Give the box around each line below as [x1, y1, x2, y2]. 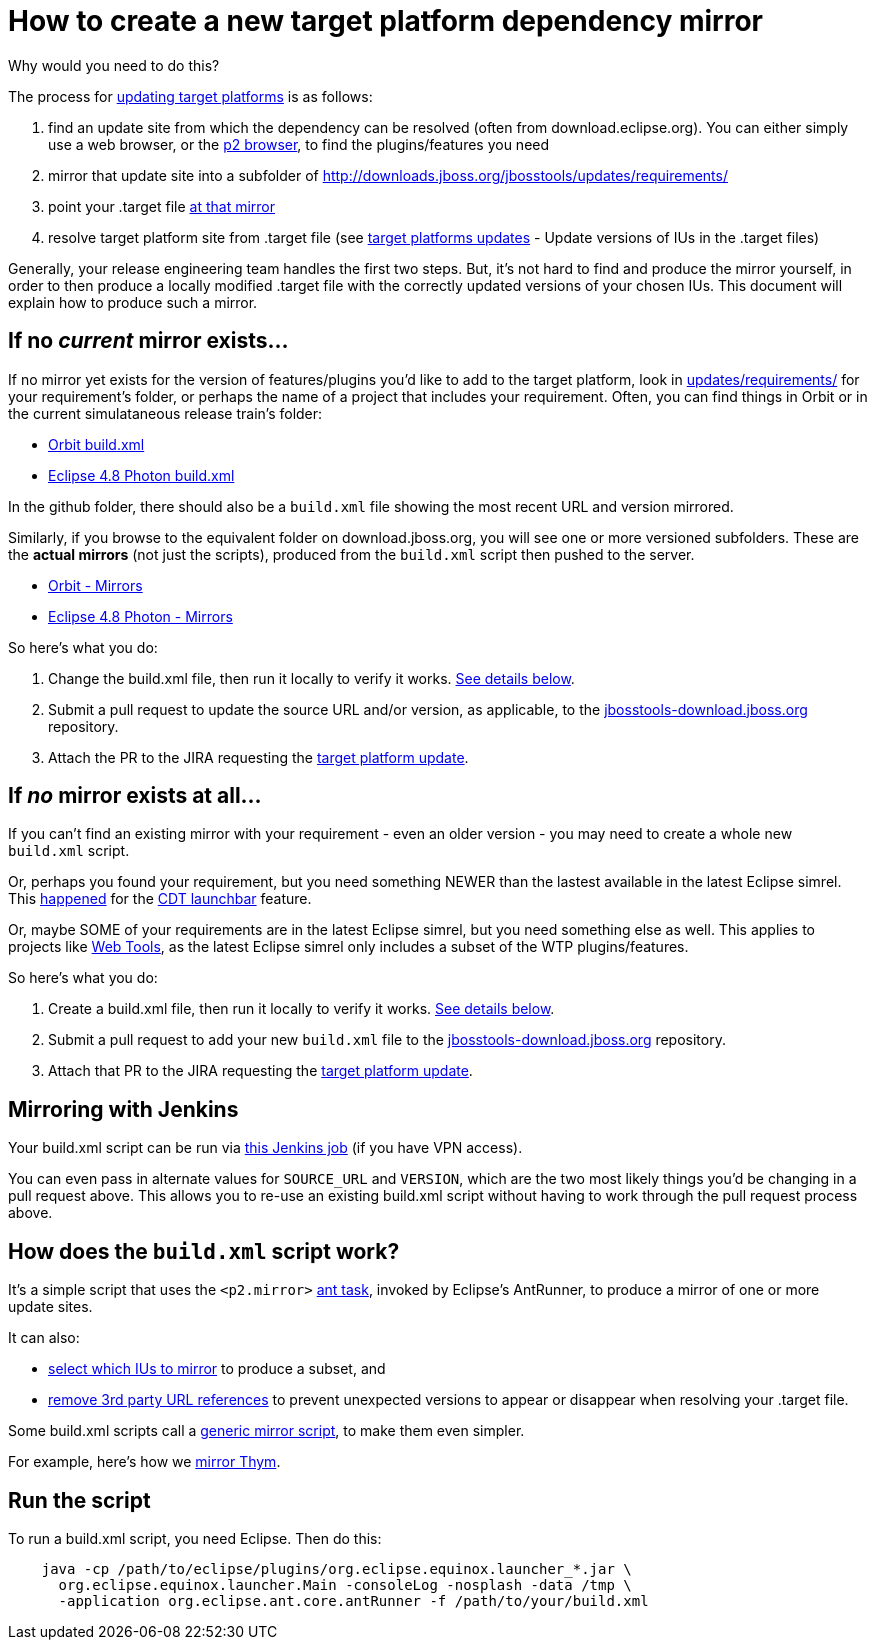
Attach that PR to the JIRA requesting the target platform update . [48, 1062, 473, 1080]
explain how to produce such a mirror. [8, 293, 258, 311]
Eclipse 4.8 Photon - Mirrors [48, 607, 233, 625]
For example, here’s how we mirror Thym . [8, 1453, 281, 1471]
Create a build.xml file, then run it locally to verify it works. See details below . [48, 1000, 555, 1018]
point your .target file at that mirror [48, 197, 275, 215]
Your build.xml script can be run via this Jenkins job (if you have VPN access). [8, 1139, 523, 1157]
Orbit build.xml [48, 435, 145, 453]
